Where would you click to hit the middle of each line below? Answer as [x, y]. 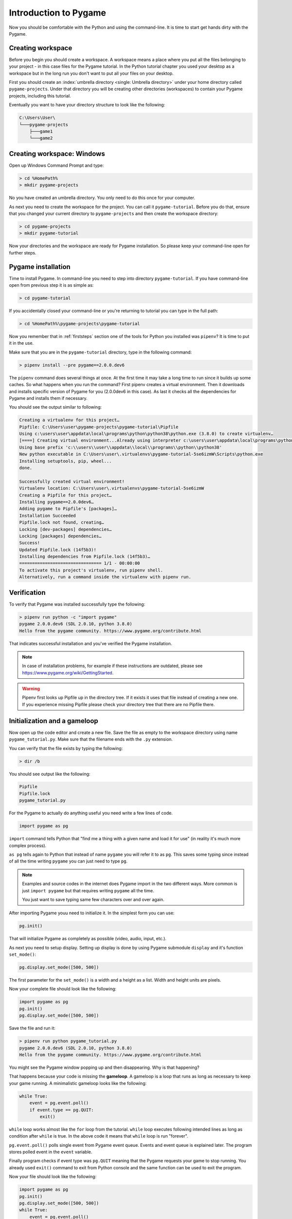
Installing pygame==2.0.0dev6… [57, 502]
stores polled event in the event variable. [51, 1152]
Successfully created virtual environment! [72, 481]
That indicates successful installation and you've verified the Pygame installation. [91, 643]
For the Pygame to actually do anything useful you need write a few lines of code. [91, 813]
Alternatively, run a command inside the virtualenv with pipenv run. [105, 577]
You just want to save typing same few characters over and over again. [93, 899]
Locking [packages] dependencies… [60, 536]
